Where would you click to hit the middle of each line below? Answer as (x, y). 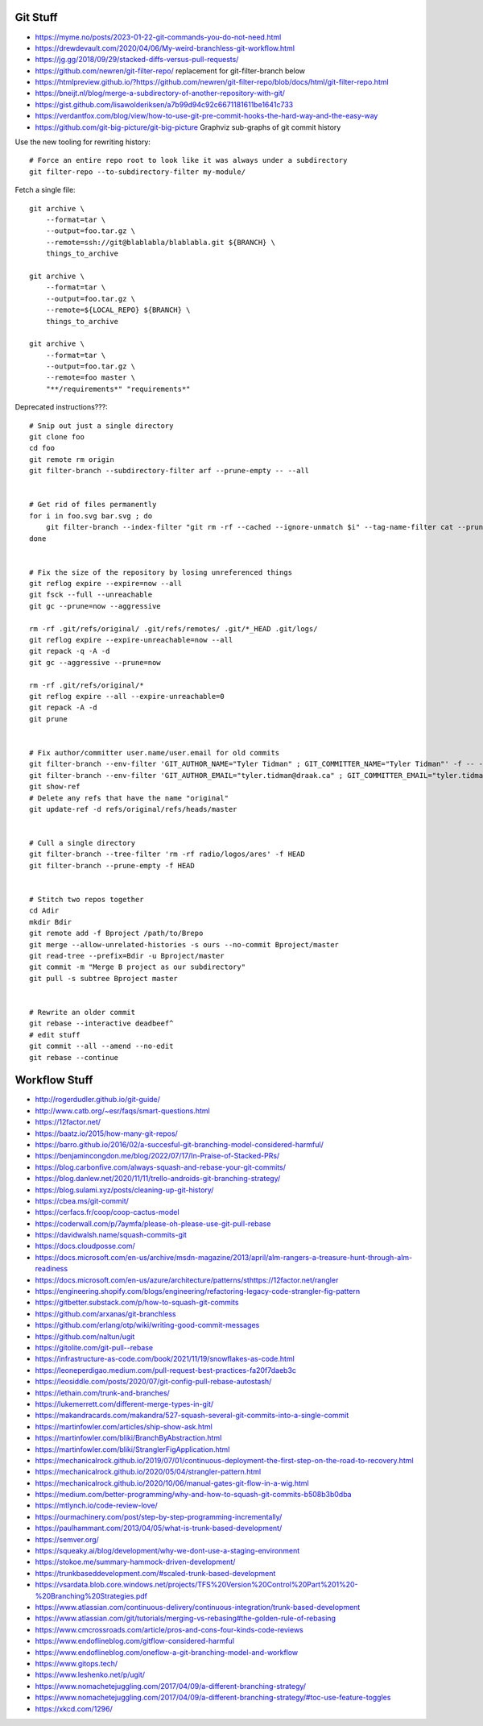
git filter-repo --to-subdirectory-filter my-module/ (137, 172)
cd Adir (44, 911)
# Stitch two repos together (87, 900)
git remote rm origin (72, 459)
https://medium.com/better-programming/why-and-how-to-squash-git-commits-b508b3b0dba (193, 1495)
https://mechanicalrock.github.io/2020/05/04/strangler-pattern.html (148, 1472)
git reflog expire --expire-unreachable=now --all (131, 640)
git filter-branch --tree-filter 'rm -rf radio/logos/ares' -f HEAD (167, 854)
